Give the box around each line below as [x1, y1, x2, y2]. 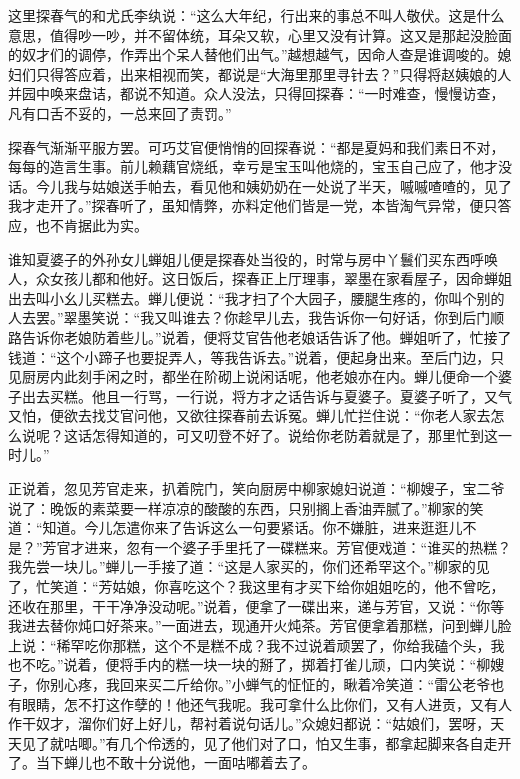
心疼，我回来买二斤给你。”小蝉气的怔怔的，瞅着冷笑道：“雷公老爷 [63, 674, 491, 694]
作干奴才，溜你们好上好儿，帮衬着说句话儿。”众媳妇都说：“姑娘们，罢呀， [8, 713, 491, 734]
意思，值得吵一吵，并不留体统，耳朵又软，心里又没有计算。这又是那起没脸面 [8, 24, 512, 45]
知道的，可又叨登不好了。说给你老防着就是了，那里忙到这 [119, 424, 498, 445]
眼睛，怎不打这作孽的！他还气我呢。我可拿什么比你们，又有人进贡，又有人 [21, 693, 512, 714]
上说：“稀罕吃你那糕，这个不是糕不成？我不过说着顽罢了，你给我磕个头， [8, 634, 491, 655]
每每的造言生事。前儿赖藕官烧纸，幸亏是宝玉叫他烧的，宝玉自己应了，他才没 [8, 156, 512, 177]
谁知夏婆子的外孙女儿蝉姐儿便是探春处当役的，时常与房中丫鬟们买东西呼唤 [8, 248, 498, 269]
